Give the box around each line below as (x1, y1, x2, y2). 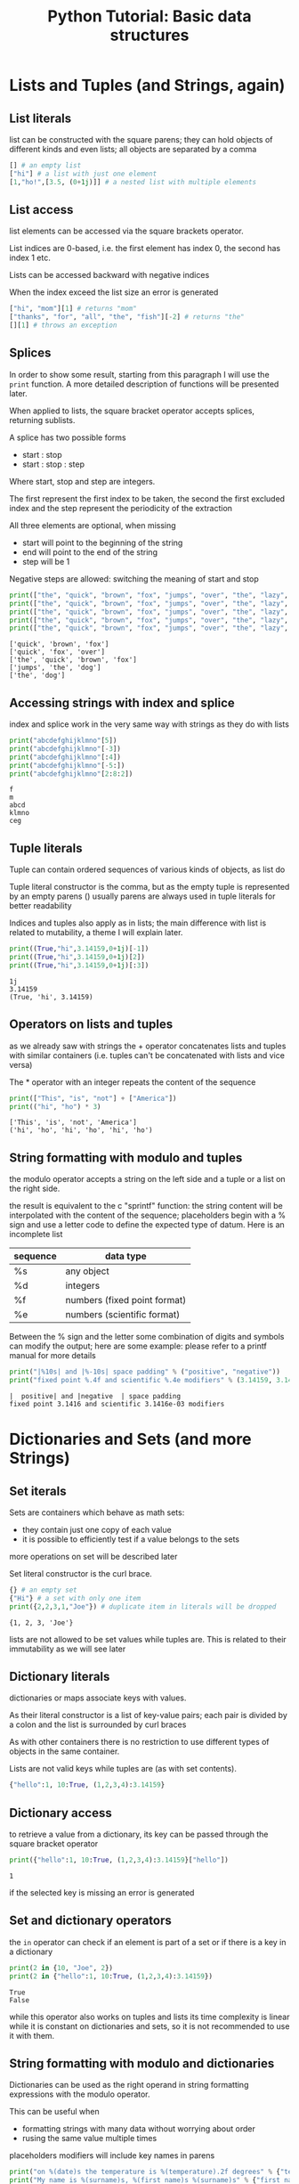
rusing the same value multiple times (21, 2133, 158, 2144)
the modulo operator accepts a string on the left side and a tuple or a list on (9, 1174, 287, 1185)
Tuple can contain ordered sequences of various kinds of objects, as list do (9, 864, 286, 875)
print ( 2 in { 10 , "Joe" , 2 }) (9, 1963, 114, 1972)
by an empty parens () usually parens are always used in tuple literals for (9, 891, 276, 901)
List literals (9, 110, 72, 126)
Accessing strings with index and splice (9, 695, 236, 710)
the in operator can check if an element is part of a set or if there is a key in (9, 1936, 287, 1947)
